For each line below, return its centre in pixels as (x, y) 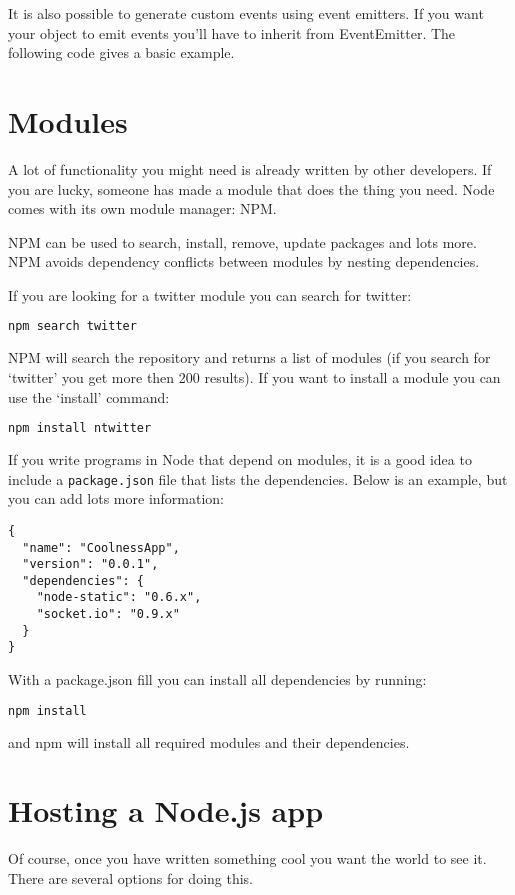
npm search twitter (72, 326)
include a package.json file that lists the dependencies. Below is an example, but (258, 478)
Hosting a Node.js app (166, 810)
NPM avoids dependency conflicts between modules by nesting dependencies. (244, 261)
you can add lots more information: (116, 498)
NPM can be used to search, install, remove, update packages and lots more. (242, 241)
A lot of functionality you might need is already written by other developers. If (250, 168)
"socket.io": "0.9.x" (108, 614)
